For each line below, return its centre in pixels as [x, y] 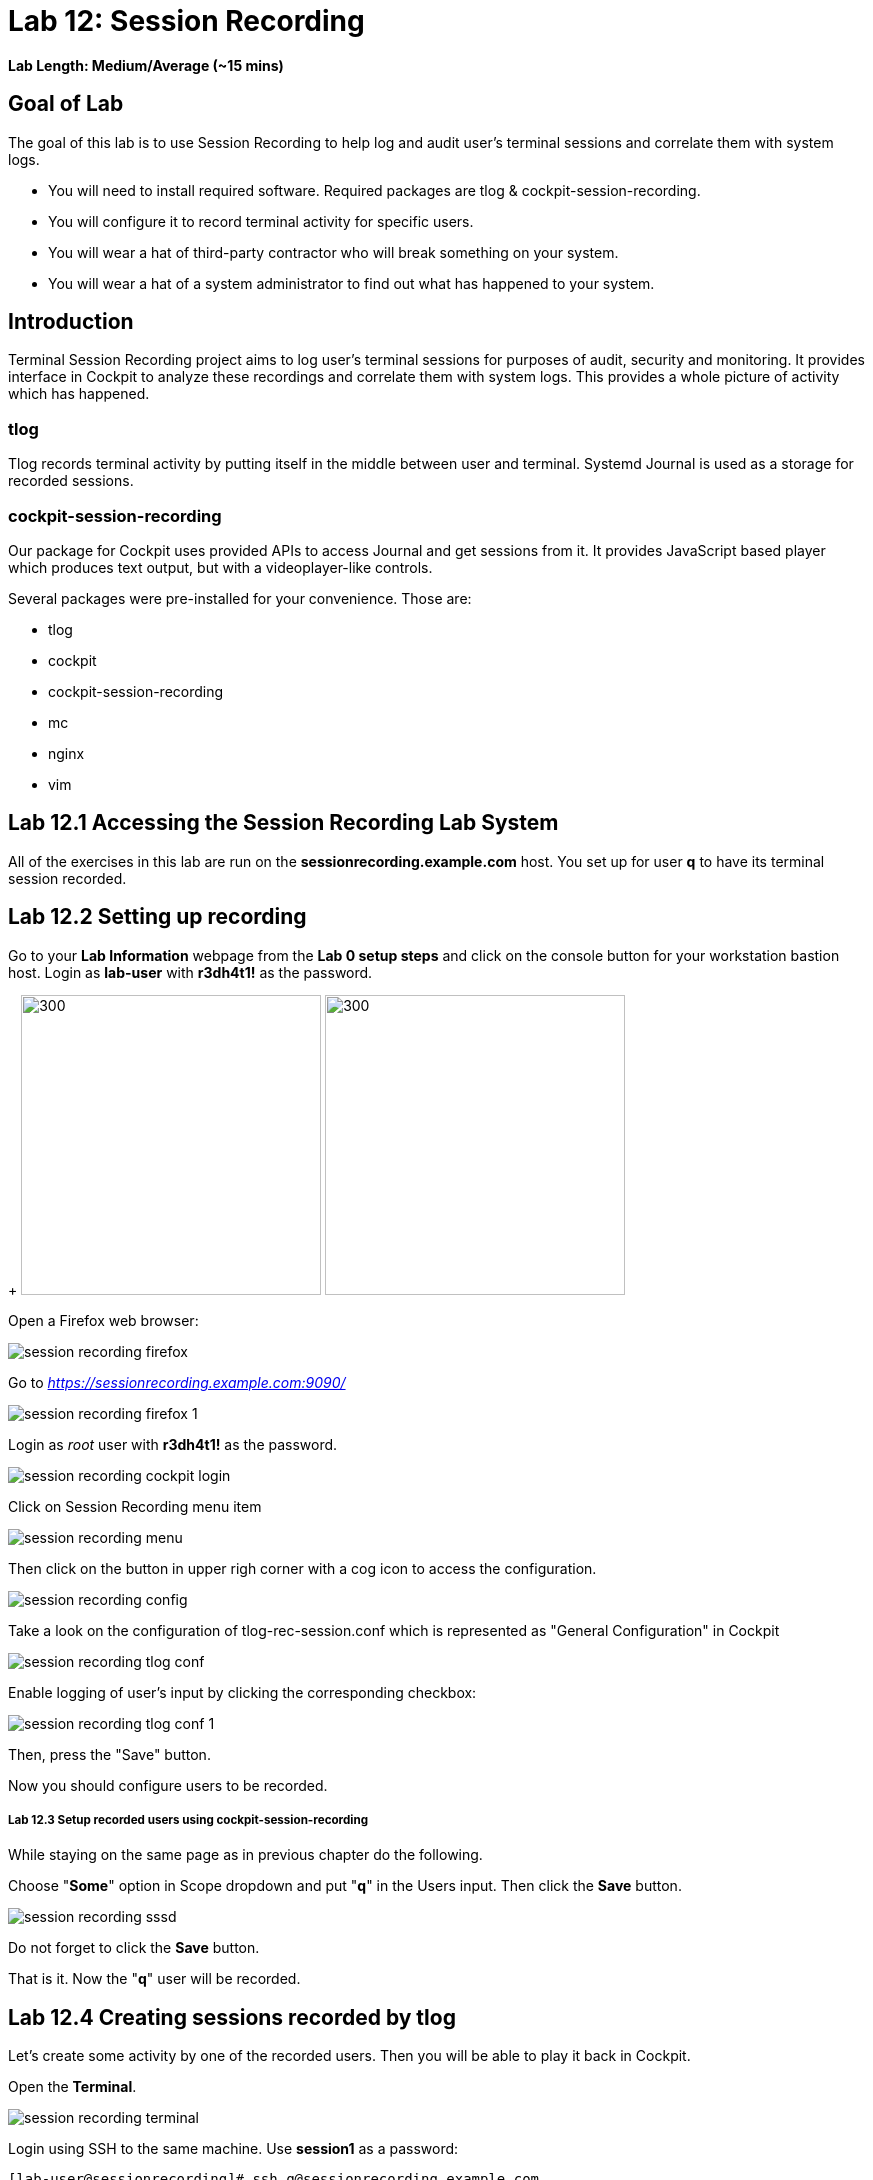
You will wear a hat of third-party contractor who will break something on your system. [333, 252]
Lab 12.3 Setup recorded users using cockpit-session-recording [188, 1820]
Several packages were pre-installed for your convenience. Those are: [240, 598]
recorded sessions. [71, 481]
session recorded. [67, 878]
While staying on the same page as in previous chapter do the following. [245, 1855]
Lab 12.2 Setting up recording [157, 917]
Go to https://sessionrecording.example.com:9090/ [177, 1382]
